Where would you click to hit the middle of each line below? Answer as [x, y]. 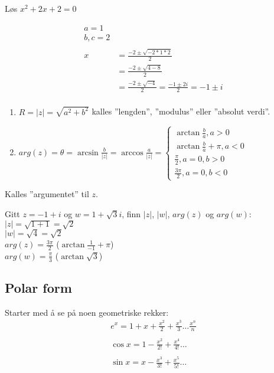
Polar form [38, 288]
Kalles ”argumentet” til [47, 194]
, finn [131, 213]
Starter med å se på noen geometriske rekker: [87, 312]
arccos [132, 153]
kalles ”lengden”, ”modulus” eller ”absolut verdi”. [181, 111]
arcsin [88, 153]
